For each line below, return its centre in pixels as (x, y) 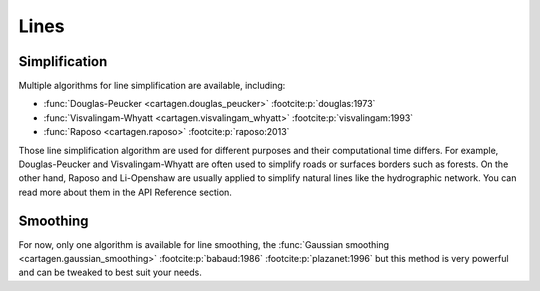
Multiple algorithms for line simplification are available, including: (152, 86)
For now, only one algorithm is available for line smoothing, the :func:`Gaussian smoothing (204, 244)
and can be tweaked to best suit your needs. (110, 272)
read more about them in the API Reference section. (125, 192)
